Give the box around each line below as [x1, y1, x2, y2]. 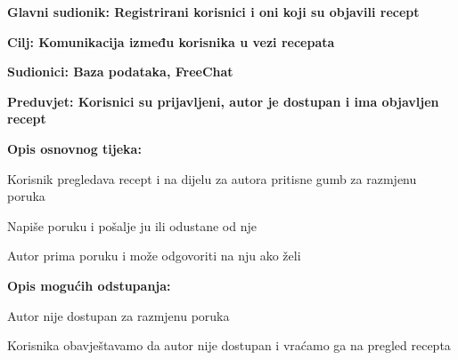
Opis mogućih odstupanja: [7, 276, 171, 294]
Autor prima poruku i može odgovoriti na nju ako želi [7, 246, 301, 265]
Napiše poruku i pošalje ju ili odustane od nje [7, 216, 257, 235]
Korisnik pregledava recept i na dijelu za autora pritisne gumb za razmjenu [7, 169, 417, 188]
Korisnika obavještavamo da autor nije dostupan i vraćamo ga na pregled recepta [7, 336, 451, 355]
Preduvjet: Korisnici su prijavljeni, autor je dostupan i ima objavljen [7, 92, 439, 110]
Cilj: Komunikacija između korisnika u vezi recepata [7, 32, 335, 51]
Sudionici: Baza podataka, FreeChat [7, 62, 233, 81]
